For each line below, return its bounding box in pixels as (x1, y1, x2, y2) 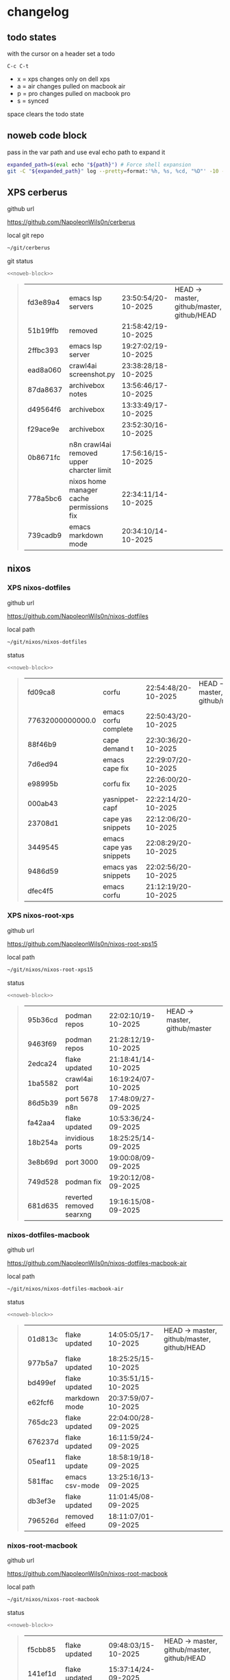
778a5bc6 (27, 494, 62, 504)
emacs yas (102, 862, 138, 871)
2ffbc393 (27, 345, 59, 355)
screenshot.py (68, 369, 115, 379)
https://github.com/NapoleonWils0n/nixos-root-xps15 (7, 940, 158, 948)
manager (68, 485, 98, 495)
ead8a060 (27, 365, 62, 375)
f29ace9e (27, 424, 60, 434)
